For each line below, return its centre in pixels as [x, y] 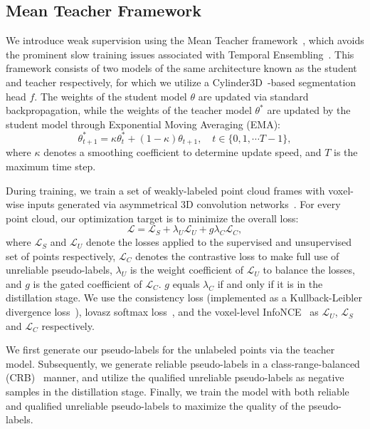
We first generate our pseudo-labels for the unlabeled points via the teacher [170, 350]
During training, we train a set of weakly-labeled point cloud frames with [165, 190]
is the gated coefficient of [88, 283]
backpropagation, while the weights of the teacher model [129, 110]
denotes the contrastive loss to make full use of [237, 255]
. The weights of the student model [111, 96]
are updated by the [309, 110]
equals [186, 283]
